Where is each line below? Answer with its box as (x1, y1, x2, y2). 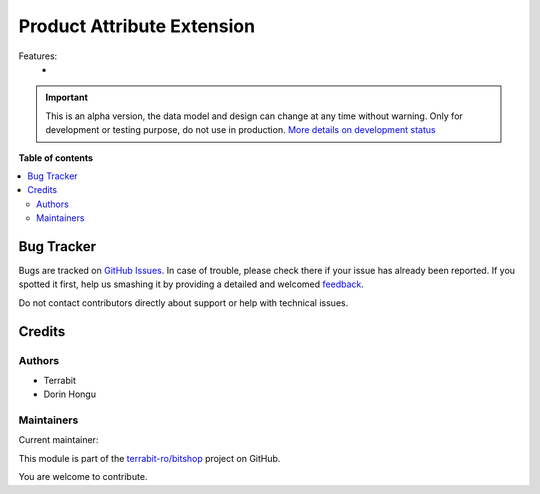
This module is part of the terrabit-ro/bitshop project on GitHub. (18, 452, 281, 464)
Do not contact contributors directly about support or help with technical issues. (18, 296, 349, 309)
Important (45, 91, 89, 104)
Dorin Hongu (43, 388, 97, 400)
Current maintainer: (18, 434, 99, 446)
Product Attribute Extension (18, 15, 255, 37)
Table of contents (18, 151, 94, 164)
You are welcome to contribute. (18, 471, 148, 483)
